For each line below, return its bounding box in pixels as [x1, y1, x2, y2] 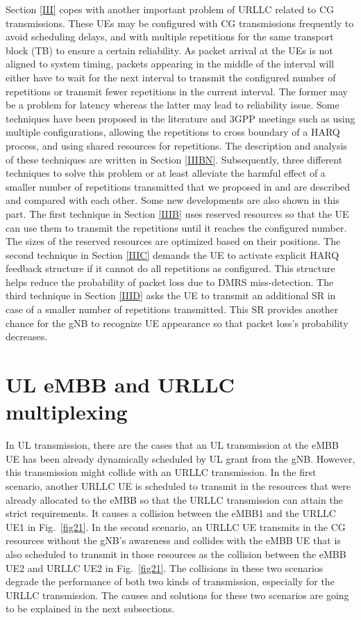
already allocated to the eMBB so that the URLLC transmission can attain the [6, 492, 343, 507]
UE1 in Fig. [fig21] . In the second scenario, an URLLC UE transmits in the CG [6, 519, 346, 534]
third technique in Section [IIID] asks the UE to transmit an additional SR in [6, 288, 336, 303]
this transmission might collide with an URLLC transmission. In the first [6, 465, 317, 479]
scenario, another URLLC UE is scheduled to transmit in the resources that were [6, 478, 351, 493]
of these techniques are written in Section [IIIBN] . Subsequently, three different [6, 152, 343, 166]
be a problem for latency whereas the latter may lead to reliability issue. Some [6, 97, 339, 112]
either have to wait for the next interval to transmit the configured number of [6, 70, 336, 84]
